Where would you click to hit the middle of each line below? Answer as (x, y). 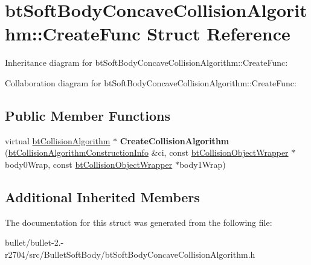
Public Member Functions (88, 115)
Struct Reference (219, 34)
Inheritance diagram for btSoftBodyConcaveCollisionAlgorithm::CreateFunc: (146, 62)
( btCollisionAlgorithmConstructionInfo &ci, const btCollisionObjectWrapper (147, 152)
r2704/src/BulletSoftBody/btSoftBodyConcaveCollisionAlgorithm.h (130, 254)
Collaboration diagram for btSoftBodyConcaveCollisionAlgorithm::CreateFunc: (151, 82)
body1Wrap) (202, 164)
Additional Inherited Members (102, 196)
